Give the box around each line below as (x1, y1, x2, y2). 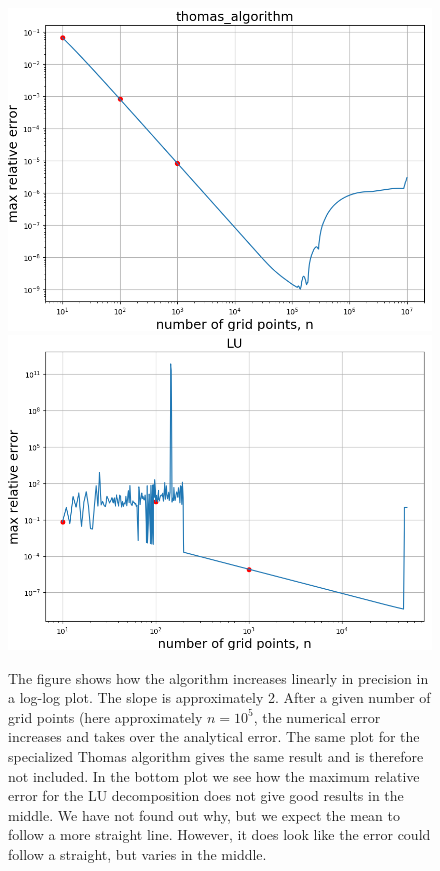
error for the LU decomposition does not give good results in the (8, 785, 404, 806)
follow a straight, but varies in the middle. (8, 844, 267, 865)
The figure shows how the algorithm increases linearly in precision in (8, 667, 429, 688)
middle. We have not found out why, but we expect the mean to (8, 804, 400, 825)
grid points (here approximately (8, 706, 203, 727)
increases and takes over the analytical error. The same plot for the (8, 726, 420, 747)
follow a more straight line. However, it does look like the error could (8, 824, 431, 845)
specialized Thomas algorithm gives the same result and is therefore (8, 746, 424, 767)
